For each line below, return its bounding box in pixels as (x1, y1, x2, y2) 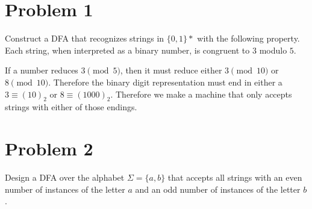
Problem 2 (5, 136, 93, 161)
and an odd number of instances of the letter (135, 182, 301, 195)
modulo (259, 43, 287, 56)
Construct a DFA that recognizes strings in (5, 32, 164, 45)
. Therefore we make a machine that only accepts (110, 87, 292, 100)
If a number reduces (5, 64, 78, 76)
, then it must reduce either (120, 64, 222, 76)
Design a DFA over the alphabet (5, 171, 125, 184)
